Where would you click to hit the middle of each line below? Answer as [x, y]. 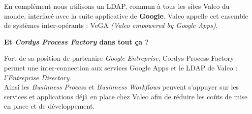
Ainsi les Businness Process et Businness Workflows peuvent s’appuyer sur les [121, 87]
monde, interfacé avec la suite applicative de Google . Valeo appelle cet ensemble [126, 15]
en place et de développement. [49, 106]
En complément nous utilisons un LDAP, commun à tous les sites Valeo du [117, 6]
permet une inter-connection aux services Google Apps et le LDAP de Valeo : [121, 67]
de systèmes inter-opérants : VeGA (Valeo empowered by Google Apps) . [111, 25]
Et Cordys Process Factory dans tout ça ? [77, 41]
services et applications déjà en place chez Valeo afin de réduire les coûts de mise [126, 96]
